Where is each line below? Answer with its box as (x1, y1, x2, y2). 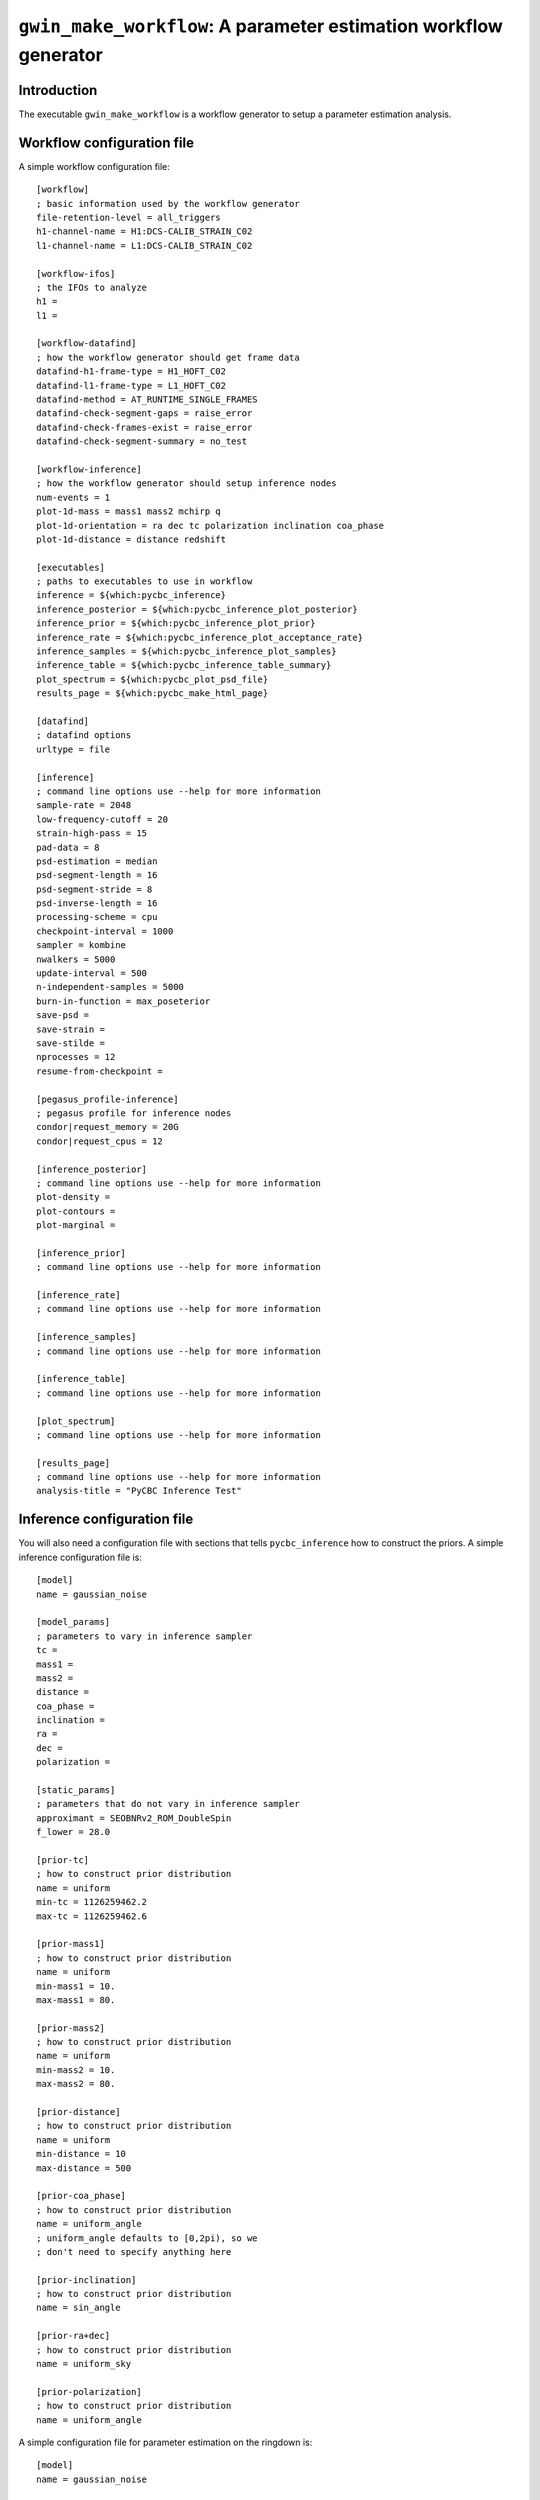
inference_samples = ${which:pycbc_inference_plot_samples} (36, 646, 337, 657)
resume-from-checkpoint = (36, 1065, 164, 1077)
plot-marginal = (36, 1220, 116, 1231)
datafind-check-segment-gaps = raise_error (36, 408, 253, 419)
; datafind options (36, 730, 132, 741)
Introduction (18, 81, 98, 99)
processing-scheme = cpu (36, 911, 158, 923)
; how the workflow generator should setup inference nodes (36, 478, 337, 489)
